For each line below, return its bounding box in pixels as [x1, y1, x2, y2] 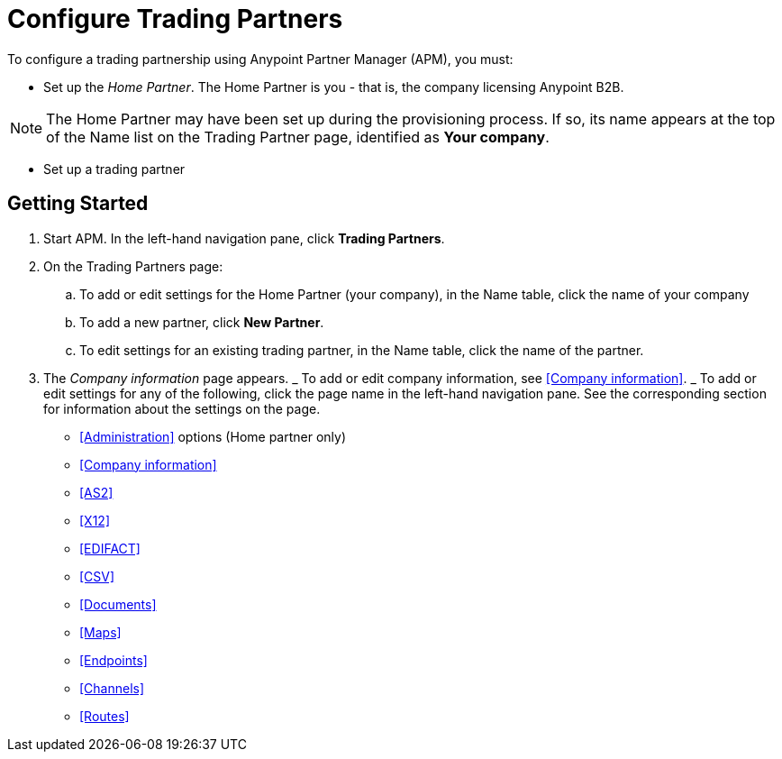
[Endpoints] [79, 652, 148, 668]
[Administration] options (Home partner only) [79, 428, 347, 444]
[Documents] [79, 596, 157, 612]
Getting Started [7, 192, 149, 215]
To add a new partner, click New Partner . [79, 314, 324, 330]
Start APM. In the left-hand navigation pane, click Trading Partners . [43, 230, 445, 246]
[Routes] [79, 708, 130, 724]
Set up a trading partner [43, 160, 186, 177]
